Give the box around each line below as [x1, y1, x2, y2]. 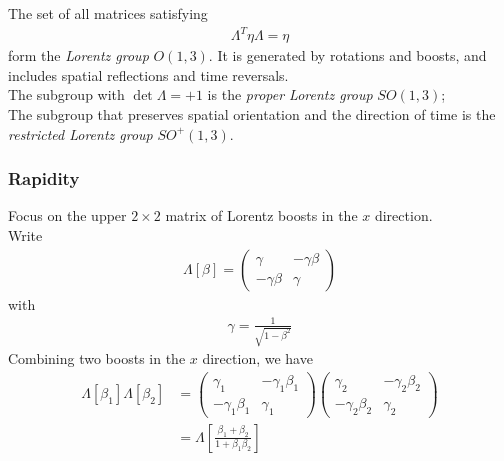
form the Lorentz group [8, 45, 149, 66]
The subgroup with [8, 84, 125, 105]
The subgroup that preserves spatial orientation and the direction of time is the [8, 103, 496, 124]
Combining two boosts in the [8, 348, 186, 369]
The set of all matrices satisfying [8, 3, 208, 23]
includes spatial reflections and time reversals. [8, 64, 289, 85]
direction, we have [202, 348, 313, 369]
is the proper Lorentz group [207, 84, 373, 105]
